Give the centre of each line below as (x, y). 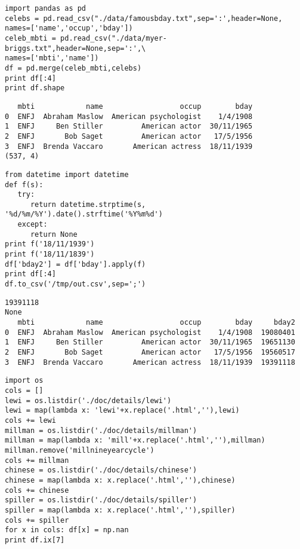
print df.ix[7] (35, 540)
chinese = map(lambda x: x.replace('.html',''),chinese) (120, 480)
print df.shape (35, 88)
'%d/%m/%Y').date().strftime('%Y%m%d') (84, 214)
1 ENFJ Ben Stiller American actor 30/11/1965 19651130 (150, 342)
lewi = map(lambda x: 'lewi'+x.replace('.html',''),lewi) (122, 411)
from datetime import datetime (67, 174)
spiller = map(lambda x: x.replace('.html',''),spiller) (120, 510)
